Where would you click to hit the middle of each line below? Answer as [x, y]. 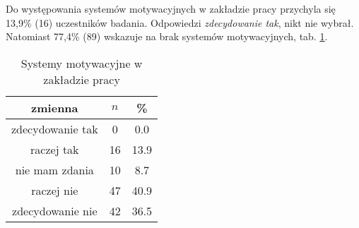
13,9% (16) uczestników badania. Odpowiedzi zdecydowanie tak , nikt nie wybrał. [180, 22]
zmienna [55, 107]
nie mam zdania [54, 169]
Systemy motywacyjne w [82, 63]
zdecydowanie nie [55, 210]
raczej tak [55, 149]
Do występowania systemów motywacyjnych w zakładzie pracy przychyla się [171, 8]
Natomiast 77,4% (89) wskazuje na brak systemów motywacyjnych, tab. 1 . [167, 36]
